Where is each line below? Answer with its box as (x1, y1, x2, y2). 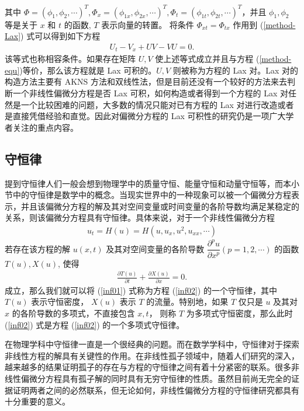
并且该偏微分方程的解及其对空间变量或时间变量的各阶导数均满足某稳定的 (20, 200, 299, 212)
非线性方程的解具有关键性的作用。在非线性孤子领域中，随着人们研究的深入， (5, 349, 299, 361)
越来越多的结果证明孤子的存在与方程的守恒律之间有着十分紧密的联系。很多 (5, 361, 291, 373)
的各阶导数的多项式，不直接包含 (12, 307, 135, 319)
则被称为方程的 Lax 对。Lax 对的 (172, 64, 299, 76)
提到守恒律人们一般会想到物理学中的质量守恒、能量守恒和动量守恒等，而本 (5, 177, 291, 189)
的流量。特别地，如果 (146, 295, 229, 308)
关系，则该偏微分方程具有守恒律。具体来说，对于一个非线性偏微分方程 (5, 211, 275, 224)
